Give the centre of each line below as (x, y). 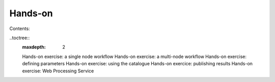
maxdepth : (34, 47)
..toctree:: (20, 38)
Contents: (20, 29)
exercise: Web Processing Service (58, 71)
